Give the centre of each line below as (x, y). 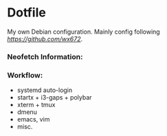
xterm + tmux (36, 105)
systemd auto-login (45, 90)
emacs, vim (33, 120)
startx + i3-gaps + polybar (54, 98)
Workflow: (25, 75)
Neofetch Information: (45, 56)
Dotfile (26, 13)
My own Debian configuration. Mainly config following (83, 32)
